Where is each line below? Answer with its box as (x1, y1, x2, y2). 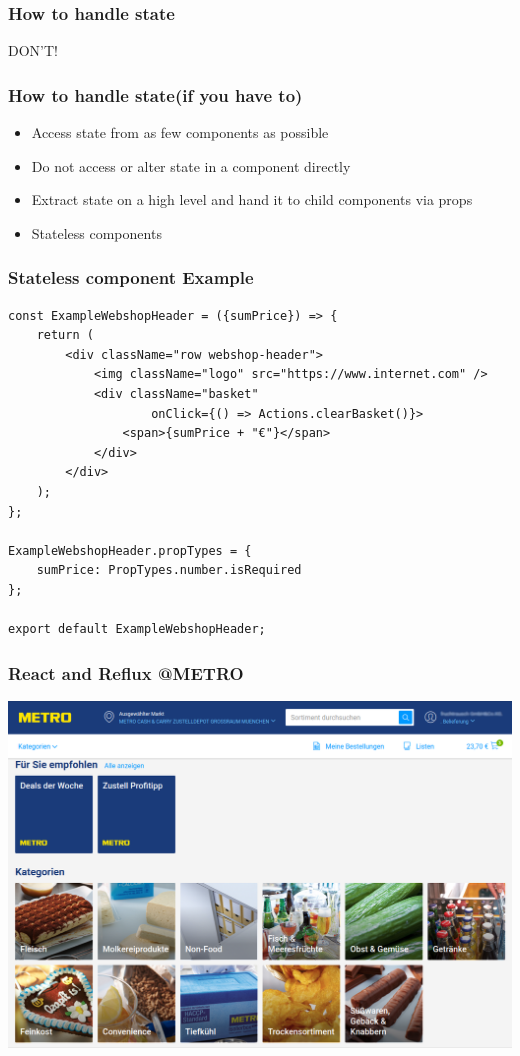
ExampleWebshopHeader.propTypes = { (8, 543, 252, 558)
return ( (36, 328, 94, 343)
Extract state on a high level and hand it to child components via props (31, 189, 473, 210)
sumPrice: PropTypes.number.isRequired (36, 563, 302, 578)
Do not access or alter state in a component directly (31, 155, 351, 176)
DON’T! (8, 40, 58, 61)
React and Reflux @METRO (8, 660, 244, 685)
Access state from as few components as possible (31, 122, 329, 143)
